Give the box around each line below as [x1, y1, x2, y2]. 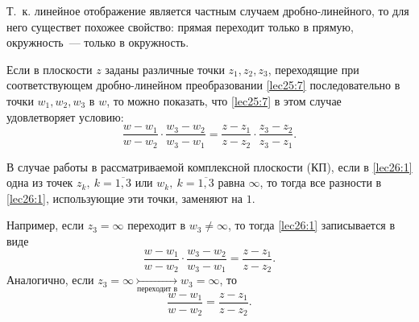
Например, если [6, 217, 85, 233]
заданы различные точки [105, 60, 225, 77]
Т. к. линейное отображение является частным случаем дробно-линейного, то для [6, 2, 409, 19]
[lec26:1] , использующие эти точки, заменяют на [6, 189, 243, 206]
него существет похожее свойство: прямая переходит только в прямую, [6, 18, 354, 35]
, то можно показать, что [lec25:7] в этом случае [106, 92, 342, 109]
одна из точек [6, 174, 73, 191]
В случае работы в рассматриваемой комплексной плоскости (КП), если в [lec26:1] [6, 158, 413, 175]
